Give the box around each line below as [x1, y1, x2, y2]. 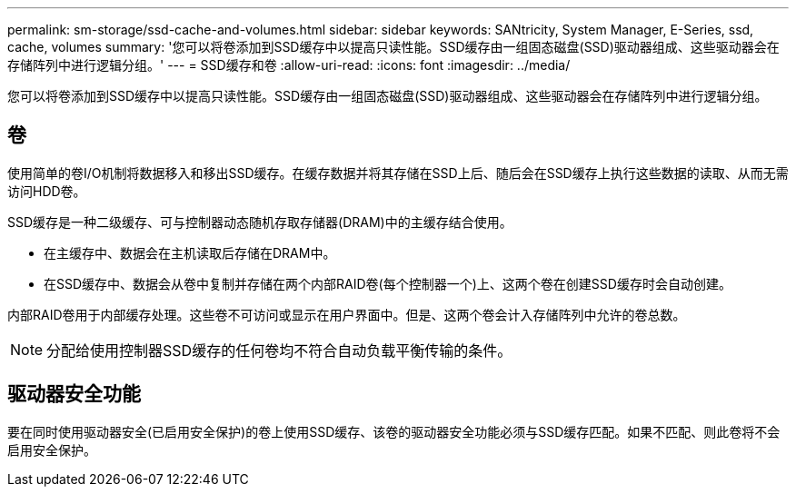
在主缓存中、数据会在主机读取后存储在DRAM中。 [44, 244, 336, 261]
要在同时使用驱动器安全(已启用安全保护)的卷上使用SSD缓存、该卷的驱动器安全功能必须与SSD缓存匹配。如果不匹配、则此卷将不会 [7, 423, 781, 440]
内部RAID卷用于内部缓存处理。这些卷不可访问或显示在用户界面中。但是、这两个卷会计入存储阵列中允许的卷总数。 [7, 306, 686, 322]
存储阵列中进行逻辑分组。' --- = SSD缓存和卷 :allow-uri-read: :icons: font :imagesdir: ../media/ [7, 57, 571, 73]
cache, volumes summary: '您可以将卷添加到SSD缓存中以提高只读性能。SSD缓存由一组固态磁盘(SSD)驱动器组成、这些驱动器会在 [7, 39, 780, 54]
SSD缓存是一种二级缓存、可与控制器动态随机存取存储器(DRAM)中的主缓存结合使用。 [7, 213, 512, 230]
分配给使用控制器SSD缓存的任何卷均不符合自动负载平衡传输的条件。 [46, 341, 512, 360]
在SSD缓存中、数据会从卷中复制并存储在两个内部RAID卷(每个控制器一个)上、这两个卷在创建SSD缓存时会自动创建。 [44, 275, 731, 291]
